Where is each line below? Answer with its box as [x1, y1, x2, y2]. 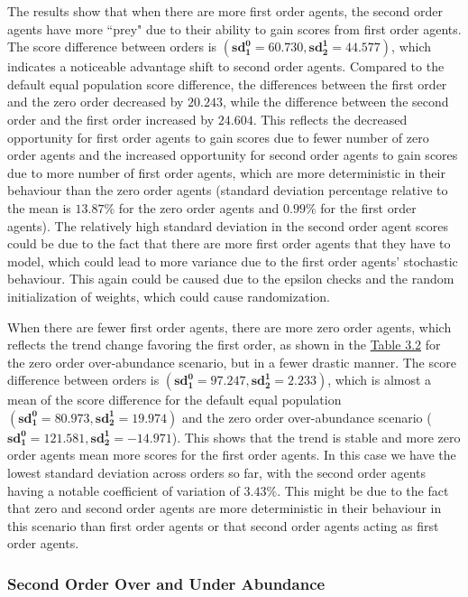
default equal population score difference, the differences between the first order [7, 74, 447, 93]
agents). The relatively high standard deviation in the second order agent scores [7, 216, 449, 235]
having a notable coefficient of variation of [7, 480, 240, 499]
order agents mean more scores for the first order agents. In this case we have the [7, 445, 456, 464]
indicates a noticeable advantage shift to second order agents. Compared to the [7, 57, 445, 76]
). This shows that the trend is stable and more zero [171, 427, 461, 446]
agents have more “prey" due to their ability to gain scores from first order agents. [7, 19, 462, 38]
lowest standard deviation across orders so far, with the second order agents [7, 463, 427, 482]
